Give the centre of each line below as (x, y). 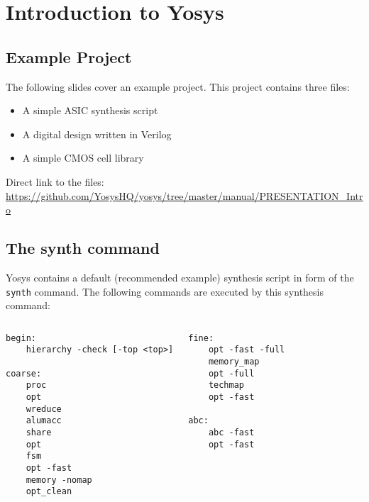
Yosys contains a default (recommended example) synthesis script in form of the (180, 277)
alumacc (44, 421)
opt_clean (49, 492)
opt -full (231, 373)
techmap (226, 385)
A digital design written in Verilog (97, 134)
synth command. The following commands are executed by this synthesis (165, 291)
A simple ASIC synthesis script (90, 110)
